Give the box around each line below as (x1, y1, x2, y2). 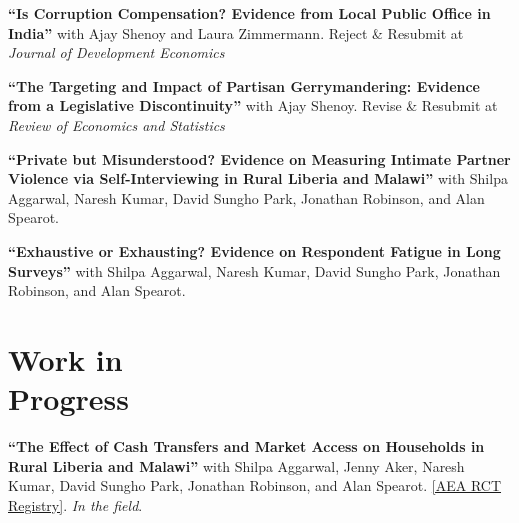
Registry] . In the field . (8, 494, 143, 515)
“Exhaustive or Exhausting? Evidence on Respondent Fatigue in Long (8, 240, 501, 261)
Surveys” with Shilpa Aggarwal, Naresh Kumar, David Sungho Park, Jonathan (8, 260, 501, 281)
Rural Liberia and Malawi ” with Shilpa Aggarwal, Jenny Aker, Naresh (8, 455, 465, 476)
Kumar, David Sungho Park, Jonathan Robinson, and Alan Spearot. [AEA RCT (8, 475, 502, 496)
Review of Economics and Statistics (8, 114, 225, 135)
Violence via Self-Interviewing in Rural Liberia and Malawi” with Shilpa (8, 168, 508, 189)
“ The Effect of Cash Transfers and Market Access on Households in (8, 436, 485, 457)
